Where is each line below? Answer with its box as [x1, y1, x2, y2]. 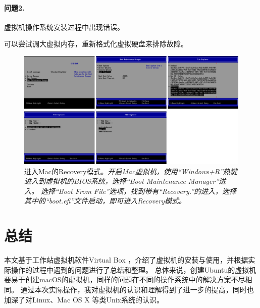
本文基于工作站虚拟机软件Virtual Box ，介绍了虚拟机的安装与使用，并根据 [4, 254, 248, 265]
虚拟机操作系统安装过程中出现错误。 [4, 21, 124, 32]
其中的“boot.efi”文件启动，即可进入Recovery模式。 [24, 195, 186, 206]
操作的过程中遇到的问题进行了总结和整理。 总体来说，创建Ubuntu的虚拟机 [11, 264, 256, 275]
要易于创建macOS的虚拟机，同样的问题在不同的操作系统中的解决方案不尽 [4, 274, 245, 285]
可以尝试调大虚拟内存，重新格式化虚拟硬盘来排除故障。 [4, 38, 188, 49]
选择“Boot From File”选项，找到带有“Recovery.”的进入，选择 [41, 185, 237, 196]
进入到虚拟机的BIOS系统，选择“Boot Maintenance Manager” [24, 176, 219, 186]
